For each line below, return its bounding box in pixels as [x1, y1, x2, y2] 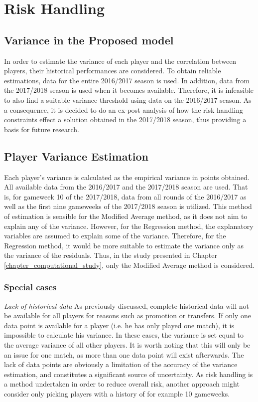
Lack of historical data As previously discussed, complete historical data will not [4, 300, 249, 311]
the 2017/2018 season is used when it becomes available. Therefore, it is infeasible [4, 85, 254, 95]
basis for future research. [4, 124, 79, 134]
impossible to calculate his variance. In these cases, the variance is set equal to [4, 330, 244, 340]
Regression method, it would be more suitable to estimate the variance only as [4, 240, 244, 250]
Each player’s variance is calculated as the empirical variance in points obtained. [4, 172, 250, 182]
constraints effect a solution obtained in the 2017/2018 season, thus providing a [4, 114, 247, 125]
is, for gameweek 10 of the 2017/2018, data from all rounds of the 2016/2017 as [4, 191, 247, 201]
